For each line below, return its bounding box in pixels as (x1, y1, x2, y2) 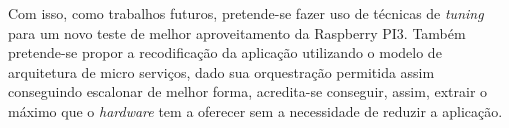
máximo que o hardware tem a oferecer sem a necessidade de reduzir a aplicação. (8, 100, 503, 121)
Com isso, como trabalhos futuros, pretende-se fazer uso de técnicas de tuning (8, 3, 484, 23)
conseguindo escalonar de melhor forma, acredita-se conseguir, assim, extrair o (8, 81, 488, 102)
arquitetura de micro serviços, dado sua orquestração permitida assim (8, 61, 435, 82)
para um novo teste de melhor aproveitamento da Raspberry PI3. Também (8, 22, 466, 43)
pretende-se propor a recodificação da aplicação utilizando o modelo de (8, 42, 442, 63)
